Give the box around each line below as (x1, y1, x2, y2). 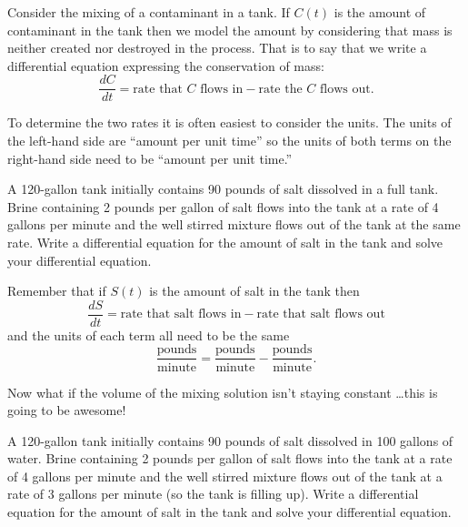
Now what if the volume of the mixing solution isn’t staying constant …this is (7, 382, 438, 401)
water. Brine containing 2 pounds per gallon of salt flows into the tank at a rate (7, 449, 453, 468)
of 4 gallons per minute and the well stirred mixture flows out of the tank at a (7, 466, 443, 485)
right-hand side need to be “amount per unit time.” (7, 148, 293, 167)
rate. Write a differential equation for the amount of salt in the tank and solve (7, 233, 443, 251)
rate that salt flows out (256, 308, 385, 321)
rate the (258, 82, 303, 96)
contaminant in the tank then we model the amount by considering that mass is (7, 20, 453, 39)
